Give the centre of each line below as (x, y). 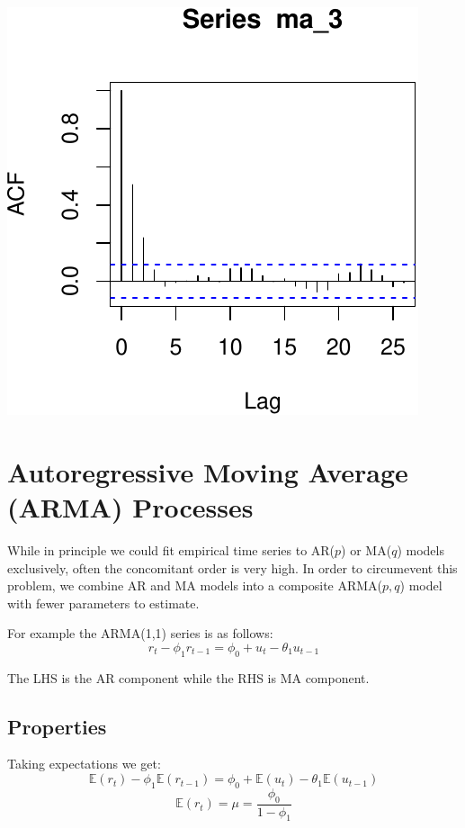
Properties (57, 726)
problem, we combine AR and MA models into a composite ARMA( (195, 585)
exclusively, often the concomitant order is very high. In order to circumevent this (232, 567)
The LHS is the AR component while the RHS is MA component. (188, 677)
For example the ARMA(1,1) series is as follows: (140, 633)
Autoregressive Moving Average (208, 471)
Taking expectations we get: (84, 764)
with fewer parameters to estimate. (103, 603)
